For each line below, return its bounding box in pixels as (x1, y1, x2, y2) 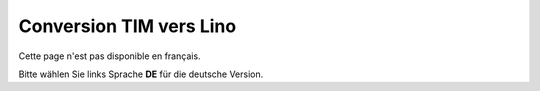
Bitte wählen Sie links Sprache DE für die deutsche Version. (18, 68, 264, 80)
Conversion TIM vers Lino (18, 15, 237, 37)
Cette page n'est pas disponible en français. (18, 50, 201, 62)
